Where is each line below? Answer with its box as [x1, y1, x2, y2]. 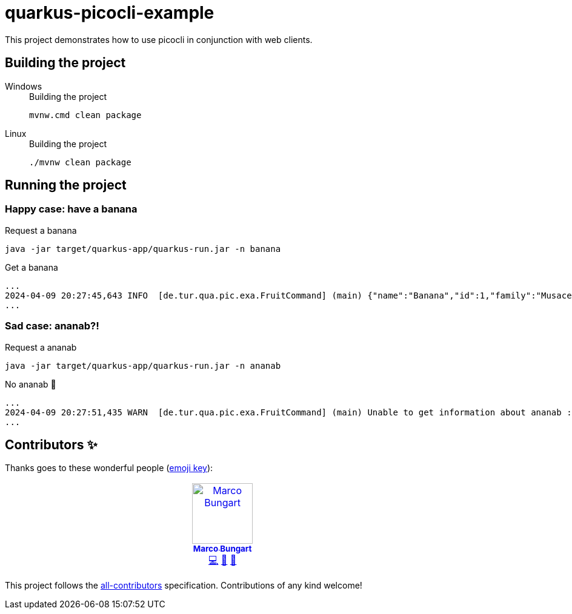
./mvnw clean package [29, 157, 131, 167]
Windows [5, 81, 42, 91]
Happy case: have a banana [5, 203, 138, 216]
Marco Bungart [193, 544, 252, 554]
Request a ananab [5, 342, 77, 352]
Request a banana [5, 225, 77, 236]
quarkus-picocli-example [5, 2, 215, 23]
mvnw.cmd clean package [29, 110, 142, 120]
